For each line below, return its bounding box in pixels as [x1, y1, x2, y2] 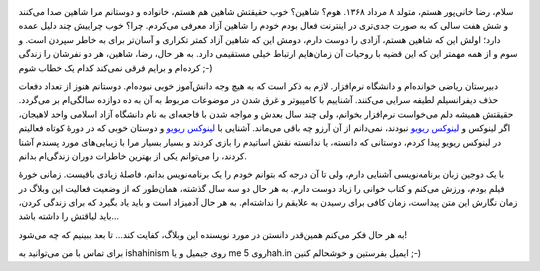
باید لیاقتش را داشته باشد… [18, 210, 120, 222]
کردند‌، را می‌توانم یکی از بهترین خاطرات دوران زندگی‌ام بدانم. [18, 150, 247, 162]
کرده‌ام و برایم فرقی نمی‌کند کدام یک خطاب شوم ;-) [18, 61, 214, 74]
